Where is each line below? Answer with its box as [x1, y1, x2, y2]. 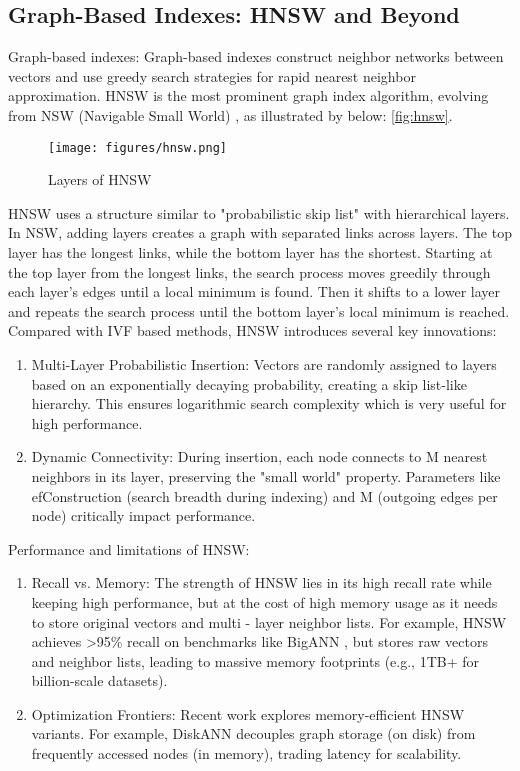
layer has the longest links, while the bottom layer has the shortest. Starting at [8, 242, 493, 263]
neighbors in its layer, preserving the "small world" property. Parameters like [31, 465, 501, 486]
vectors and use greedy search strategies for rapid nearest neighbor [8, 65, 416, 86]
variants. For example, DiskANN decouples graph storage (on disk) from [31, 723, 476, 744]
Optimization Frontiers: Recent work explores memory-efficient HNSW [31, 703, 465, 724]
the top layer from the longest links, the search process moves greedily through [8, 261, 491, 282]
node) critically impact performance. [31, 505, 256, 526]
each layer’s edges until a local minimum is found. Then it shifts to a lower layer [8, 281, 501, 302]
